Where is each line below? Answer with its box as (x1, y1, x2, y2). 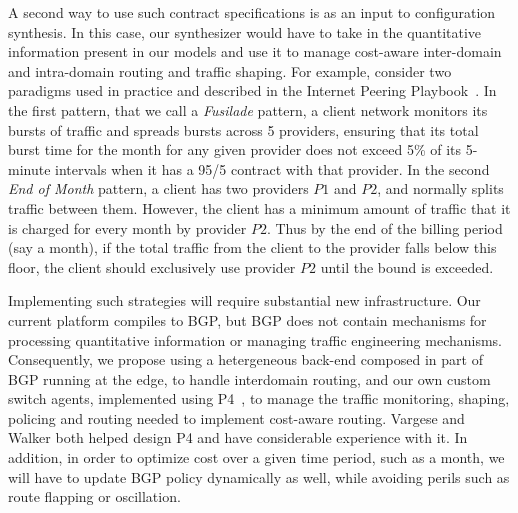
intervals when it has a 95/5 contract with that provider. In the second (55, 158, 490, 179)
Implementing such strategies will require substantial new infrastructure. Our (8, 290, 481, 311)
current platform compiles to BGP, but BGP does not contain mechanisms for (8, 309, 487, 330)
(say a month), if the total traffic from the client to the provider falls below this (8, 237, 497, 258)
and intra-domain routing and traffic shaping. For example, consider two (8, 60, 452, 81)
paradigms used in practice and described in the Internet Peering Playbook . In (8, 80, 497, 101)
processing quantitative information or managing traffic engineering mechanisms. (8, 329, 503, 350)
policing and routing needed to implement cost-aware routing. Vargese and (8, 407, 465, 428)
